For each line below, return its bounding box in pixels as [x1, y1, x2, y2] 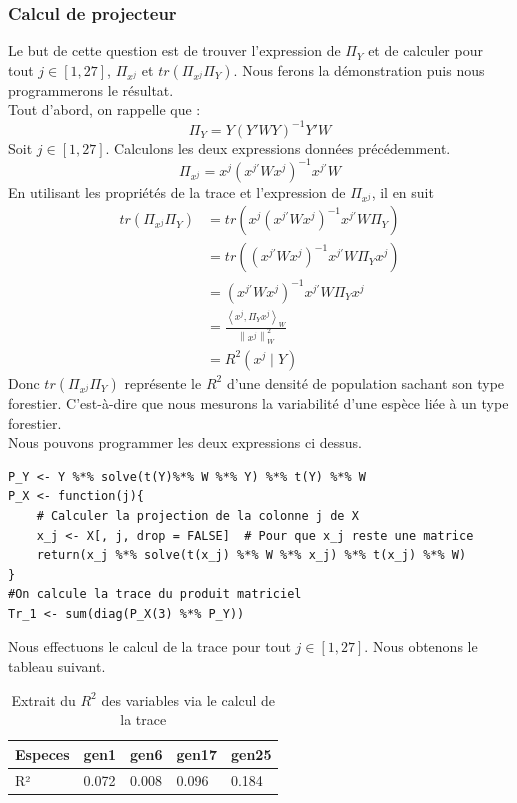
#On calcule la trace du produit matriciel [8, 587, 302, 602]
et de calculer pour [368, 40, 483, 61]
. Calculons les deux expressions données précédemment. [105, 137, 451, 158]
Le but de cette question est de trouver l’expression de [8, 40, 341, 61]
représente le [124, 372, 202, 393]
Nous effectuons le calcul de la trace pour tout [8, 636, 291, 657]
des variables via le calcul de [101, 689, 276, 710]
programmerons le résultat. [8, 79, 174, 100]
